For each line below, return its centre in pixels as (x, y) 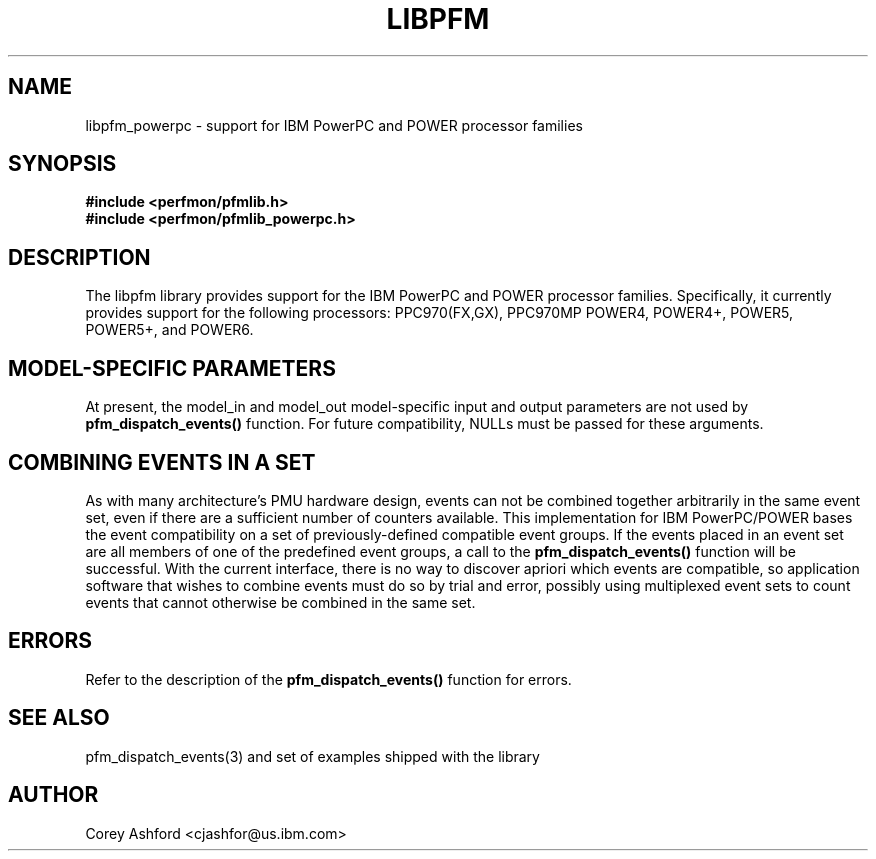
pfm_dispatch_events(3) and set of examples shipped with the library (312, 756)
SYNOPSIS (62, 164)
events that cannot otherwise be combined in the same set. (280, 602)
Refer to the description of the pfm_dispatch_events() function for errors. (328, 679)
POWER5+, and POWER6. (169, 330)
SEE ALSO (59, 718)
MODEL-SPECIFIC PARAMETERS (172, 368)
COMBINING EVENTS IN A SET (162, 462)
